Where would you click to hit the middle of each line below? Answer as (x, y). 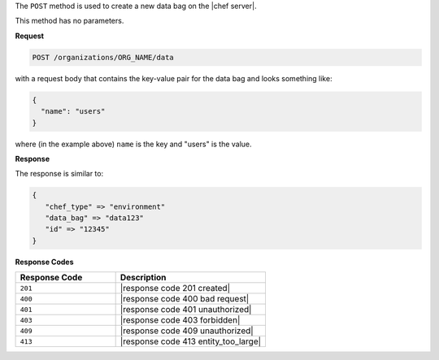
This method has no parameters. (70, 21)
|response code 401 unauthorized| (186, 310)
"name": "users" (73, 111)
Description (143, 278)
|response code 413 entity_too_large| (191, 341)
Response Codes (44, 262)
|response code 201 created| (175, 288)
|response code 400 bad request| (185, 299)
